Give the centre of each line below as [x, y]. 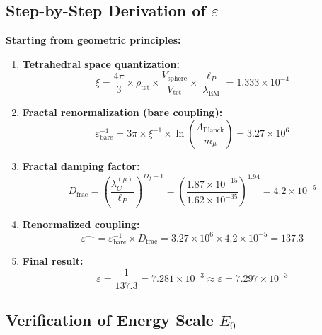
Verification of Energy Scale [110, 320]
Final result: [53, 261]
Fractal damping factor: [81, 166]
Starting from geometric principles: [93, 40]
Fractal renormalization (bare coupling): [122, 112]
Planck [214, 131]
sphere [177, 78]
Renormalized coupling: [81, 223]
